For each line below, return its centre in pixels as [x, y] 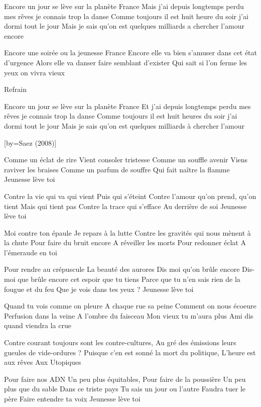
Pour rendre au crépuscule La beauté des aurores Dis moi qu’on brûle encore [122, 269]
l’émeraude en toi [31, 252]
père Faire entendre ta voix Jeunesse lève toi [72, 398]
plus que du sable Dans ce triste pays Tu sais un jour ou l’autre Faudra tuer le [125, 389]
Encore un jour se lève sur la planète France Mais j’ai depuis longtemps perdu [124, 6]
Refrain [15, 89]
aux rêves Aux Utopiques [43, 362]
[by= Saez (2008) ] [30, 142]
